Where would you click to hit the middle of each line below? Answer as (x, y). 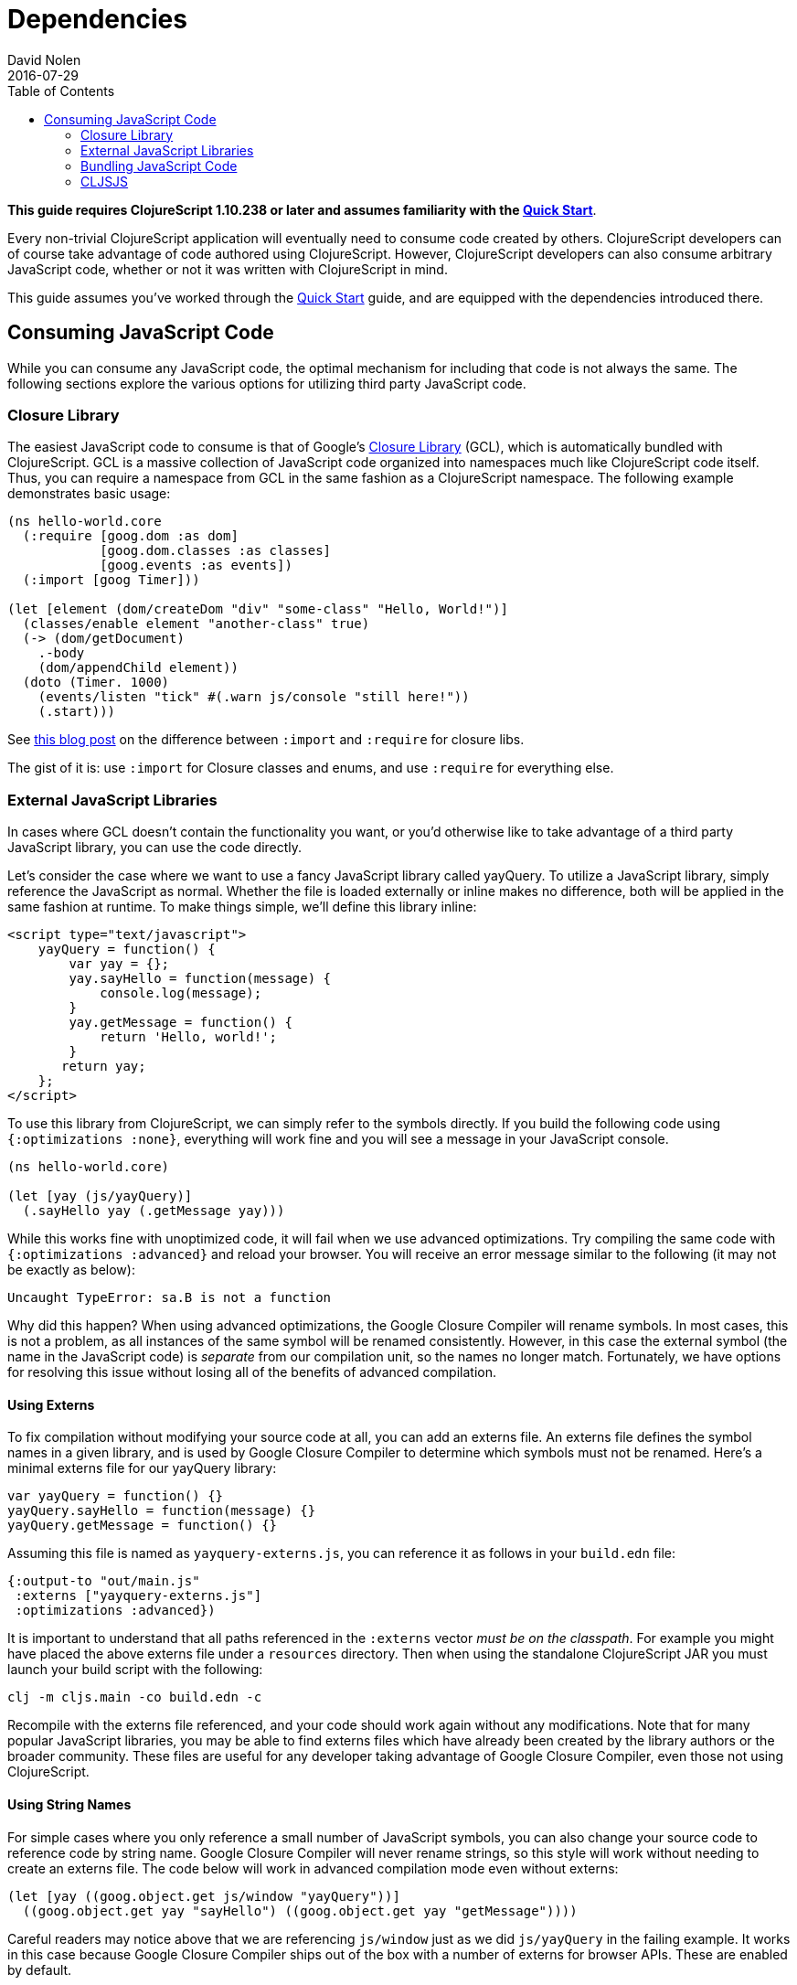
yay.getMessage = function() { (181, 1023)
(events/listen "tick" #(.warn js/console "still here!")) (254, 697)
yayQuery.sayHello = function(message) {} (162, 1511)
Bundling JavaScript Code (159, 165)
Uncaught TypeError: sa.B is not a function (170, 1298)
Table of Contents (61, 91)
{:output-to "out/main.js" (104, 1581)
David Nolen (44, 59)
